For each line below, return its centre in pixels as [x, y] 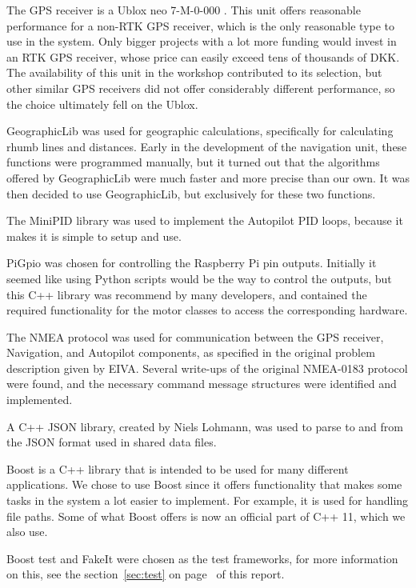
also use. [27, 532]
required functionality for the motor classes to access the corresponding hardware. [207, 310]
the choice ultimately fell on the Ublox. [102, 104]
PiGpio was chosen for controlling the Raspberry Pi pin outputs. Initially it [192, 263]
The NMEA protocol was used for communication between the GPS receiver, [195, 336]
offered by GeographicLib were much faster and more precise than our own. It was [208, 177]
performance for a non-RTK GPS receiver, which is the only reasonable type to [201, 25]
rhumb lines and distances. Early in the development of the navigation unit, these [207, 146]
